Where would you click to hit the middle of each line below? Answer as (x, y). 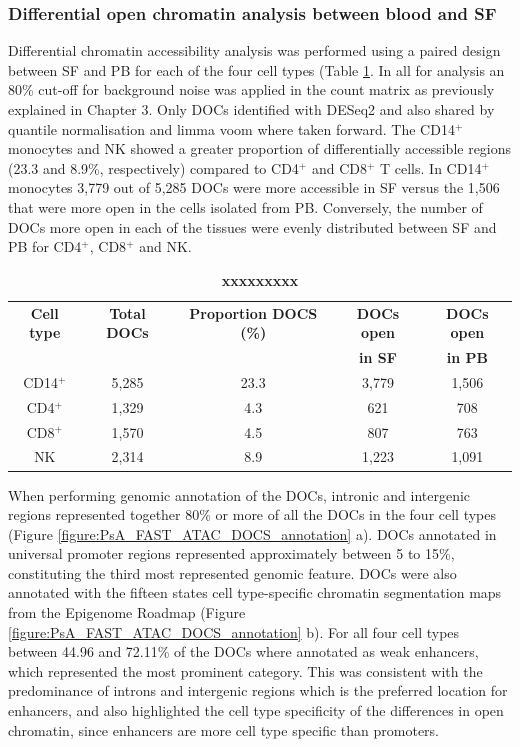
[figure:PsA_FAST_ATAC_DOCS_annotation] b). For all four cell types (234, 631)
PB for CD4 (45, 246)
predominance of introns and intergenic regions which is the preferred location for (258, 690)
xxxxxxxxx (260, 279)
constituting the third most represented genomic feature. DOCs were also (232, 572)
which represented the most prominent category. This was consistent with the (245, 670)
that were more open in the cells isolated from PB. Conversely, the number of (245, 206)
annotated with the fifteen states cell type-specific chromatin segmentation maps (255, 592)
